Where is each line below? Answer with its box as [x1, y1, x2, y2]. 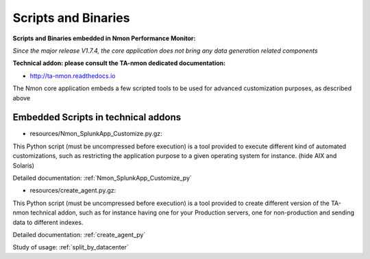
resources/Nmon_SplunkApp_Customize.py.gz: [29, 130, 162, 138]
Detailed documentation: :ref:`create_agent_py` [12, 230, 146, 238]
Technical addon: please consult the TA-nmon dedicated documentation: [12, 59, 226, 68]
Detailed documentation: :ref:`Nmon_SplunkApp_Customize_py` [12, 174, 192, 182]
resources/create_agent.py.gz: [29, 187, 116, 195]
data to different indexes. [12, 218, 84, 226]
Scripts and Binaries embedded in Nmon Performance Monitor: [12, 34, 196, 42]
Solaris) [12, 161, 34, 169]
